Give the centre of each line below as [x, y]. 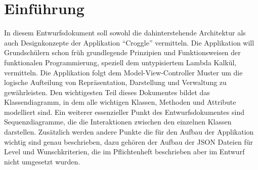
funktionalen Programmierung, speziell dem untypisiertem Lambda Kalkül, [120, 62]
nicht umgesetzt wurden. [42, 161]
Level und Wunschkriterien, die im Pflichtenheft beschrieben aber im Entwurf [124, 152]
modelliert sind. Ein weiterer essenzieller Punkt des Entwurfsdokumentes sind [124, 112]
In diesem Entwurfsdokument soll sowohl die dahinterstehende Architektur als [125, 33]
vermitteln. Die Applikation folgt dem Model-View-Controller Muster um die [123, 72]
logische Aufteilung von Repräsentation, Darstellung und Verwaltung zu [115, 82]
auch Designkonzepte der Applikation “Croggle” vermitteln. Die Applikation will [129, 42]
